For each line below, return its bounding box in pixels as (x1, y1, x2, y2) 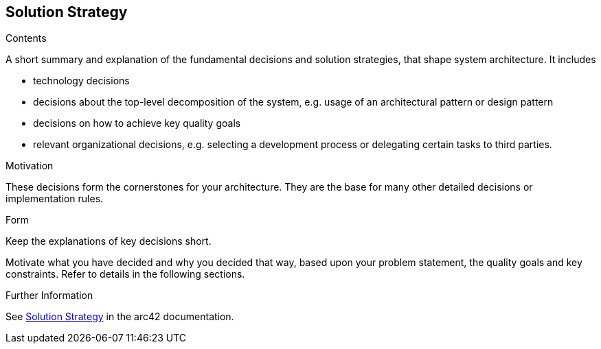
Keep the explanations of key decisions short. (5, 235, 212, 248)
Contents (5, 32, 47, 45)
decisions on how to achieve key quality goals (33, 117, 241, 130)
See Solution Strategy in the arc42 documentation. (5, 311, 234, 323)
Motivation (5, 160, 54, 172)
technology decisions (33, 75, 130, 87)
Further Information (5, 289, 93, 302)
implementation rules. (5, 193, 104, 205)
